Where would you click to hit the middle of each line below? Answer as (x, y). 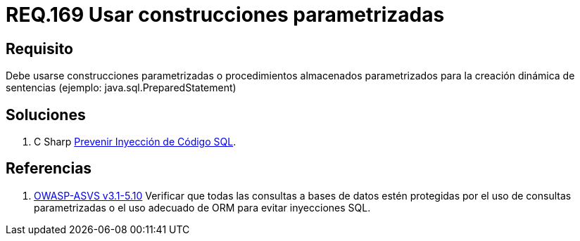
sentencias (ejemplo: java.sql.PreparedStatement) (121, 88)
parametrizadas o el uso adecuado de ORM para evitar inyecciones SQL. (202, 207)
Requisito (39, 48)
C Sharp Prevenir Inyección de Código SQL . (135, 142)
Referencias (49, 169)
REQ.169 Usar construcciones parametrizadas (225, 15)
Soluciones (46, 115)
